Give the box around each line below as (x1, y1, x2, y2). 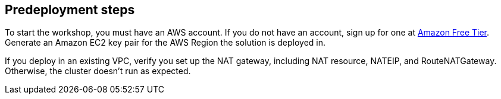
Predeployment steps (5, 2, 135, 17)
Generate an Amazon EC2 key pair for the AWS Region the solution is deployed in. (5, 37, 325, 48)
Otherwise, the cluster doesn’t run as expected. (5, 66, 191, 76)
